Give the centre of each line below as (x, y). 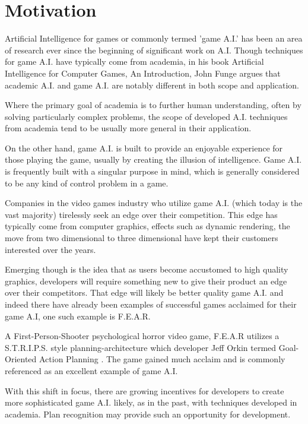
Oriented (21, 359)
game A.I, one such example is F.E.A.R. (78, 316)
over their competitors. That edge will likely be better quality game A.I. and (144, 292)
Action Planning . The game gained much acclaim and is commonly (162, 359)
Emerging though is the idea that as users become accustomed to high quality (147, 269)
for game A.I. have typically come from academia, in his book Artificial (134, 61)
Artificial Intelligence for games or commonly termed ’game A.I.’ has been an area (154, 38)
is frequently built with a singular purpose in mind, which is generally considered (152, 171)
